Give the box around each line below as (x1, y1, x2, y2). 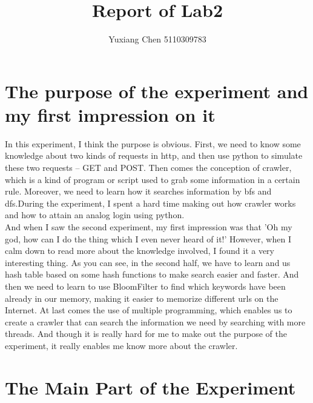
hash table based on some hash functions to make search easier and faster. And (5, 268, 299, 281)
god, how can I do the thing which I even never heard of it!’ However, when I (5, 232, 291, 245)
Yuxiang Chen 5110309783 (108, 33, 206, 45)
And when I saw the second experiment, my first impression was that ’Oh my (5, 221, 292, 233)
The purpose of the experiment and (5, 78, 309, 103)
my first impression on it (5, 102, 216, 127)
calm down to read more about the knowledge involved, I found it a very (5, 244, 275, 257)
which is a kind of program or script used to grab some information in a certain (5, 173, 300, 185)
